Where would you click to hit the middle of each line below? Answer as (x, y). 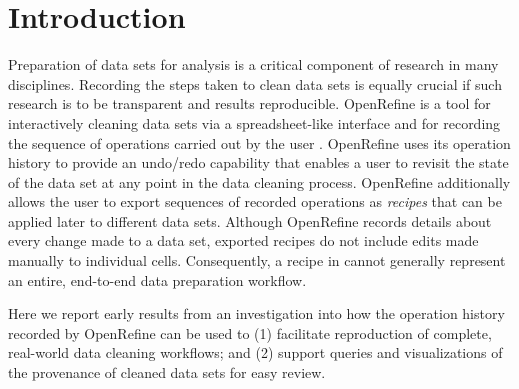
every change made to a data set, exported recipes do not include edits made (243, 240)
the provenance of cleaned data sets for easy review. (167, 372)
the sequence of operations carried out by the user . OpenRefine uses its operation (259, 142)
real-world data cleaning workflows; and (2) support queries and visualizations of (255, 352)
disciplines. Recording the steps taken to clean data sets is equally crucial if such (255, 83)
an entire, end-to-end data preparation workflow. (157, 279)
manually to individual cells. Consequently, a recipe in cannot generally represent (257, 260)
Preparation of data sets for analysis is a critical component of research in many (253, 64)
